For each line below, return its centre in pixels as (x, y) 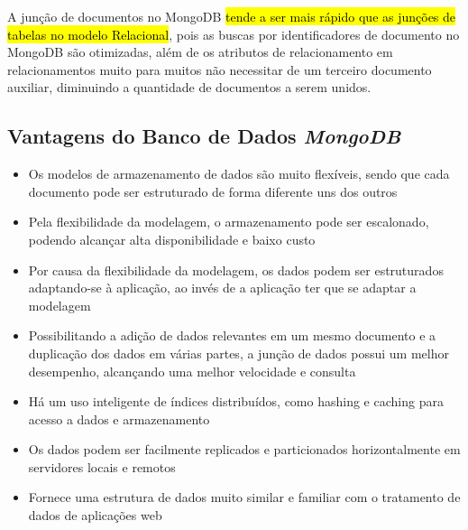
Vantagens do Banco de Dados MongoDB (204, 136)
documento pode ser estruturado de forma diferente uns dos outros (213, 191)
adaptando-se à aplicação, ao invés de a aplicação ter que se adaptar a (222, 288)
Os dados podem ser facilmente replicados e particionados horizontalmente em (244, 449)
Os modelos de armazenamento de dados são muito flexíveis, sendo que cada (239, 174)
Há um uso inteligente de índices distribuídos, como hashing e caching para (236, 401)
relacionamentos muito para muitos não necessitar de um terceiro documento (220, 69)
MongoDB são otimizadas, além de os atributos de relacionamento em (200, 52)
